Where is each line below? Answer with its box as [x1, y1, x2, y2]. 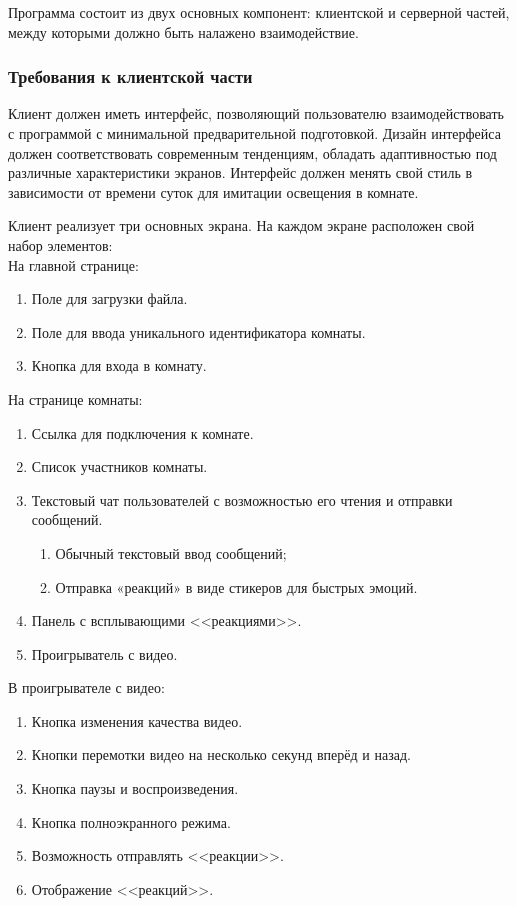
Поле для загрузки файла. [31, 288, 188, 309]
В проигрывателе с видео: [8, 677, 165, 698]
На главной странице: [8, 254, 139, 275]
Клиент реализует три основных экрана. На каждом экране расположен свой [8, 215, 475, 236]
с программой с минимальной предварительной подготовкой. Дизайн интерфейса [8, 123, 501, 143]
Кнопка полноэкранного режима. [31, 811, 231, 832]
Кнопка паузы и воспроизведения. [31, 778, 239, 799]
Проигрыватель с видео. [31, 643, 178, 664]
